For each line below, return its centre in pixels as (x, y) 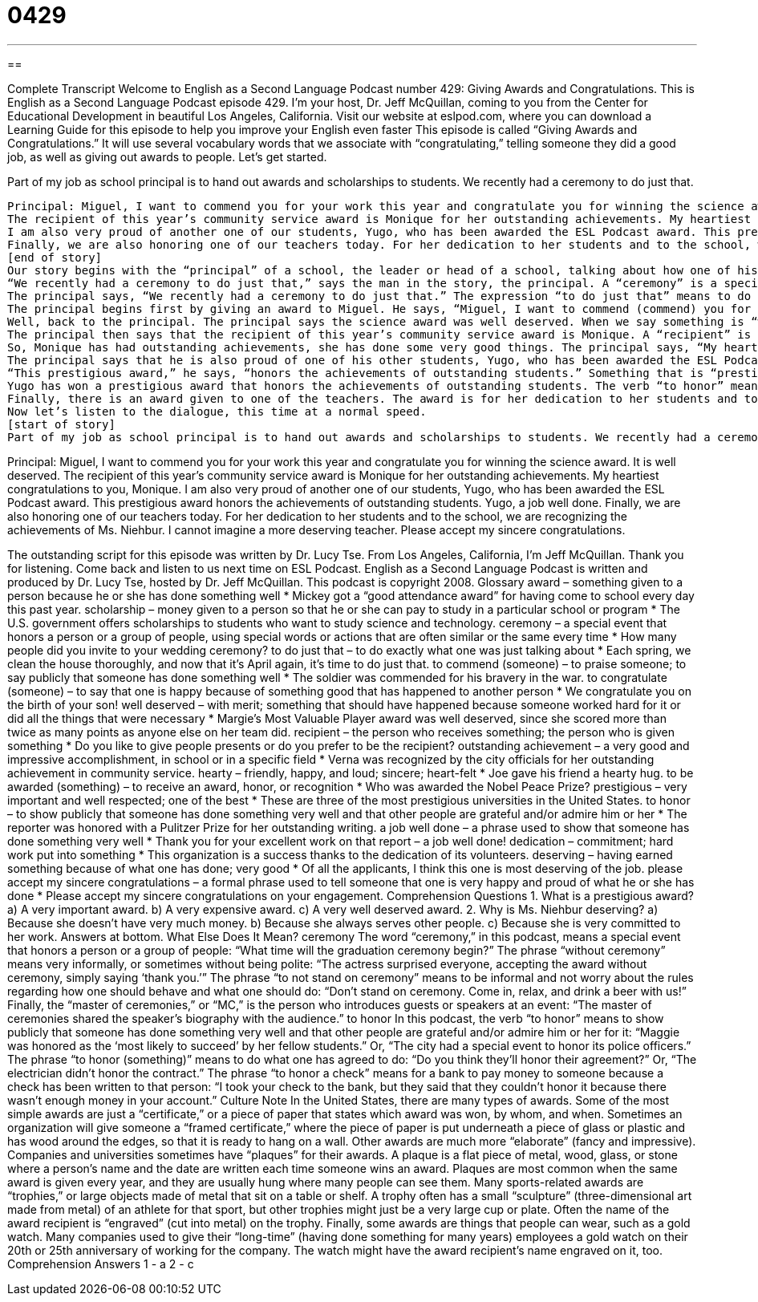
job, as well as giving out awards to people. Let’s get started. (167, 156)
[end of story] (55, 257)
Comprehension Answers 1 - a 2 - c (101, 1263)
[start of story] (61, 424)
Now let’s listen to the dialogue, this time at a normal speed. (217, 411)
